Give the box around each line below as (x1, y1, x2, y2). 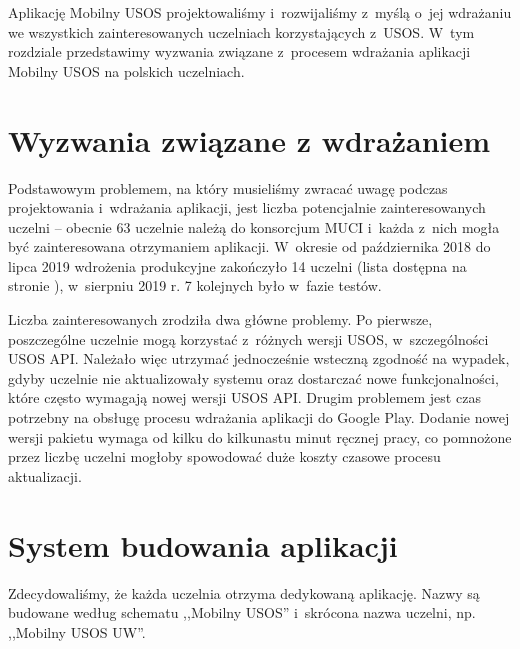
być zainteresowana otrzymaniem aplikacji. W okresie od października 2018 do (8, 236, 491, 257)
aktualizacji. (8, 465, 82, 486)
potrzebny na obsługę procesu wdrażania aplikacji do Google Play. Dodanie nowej (8, 407, 510, 428)
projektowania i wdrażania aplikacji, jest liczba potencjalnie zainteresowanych (8, 197, 486, 218)
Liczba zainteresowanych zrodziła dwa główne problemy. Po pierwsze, (8, 309, 433, 330)
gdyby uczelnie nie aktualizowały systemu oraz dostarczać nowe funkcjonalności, (8, 367, 499, 388)
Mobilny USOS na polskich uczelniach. (8, 60, 245, 81)
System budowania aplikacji (8, 524, 398, 565)
